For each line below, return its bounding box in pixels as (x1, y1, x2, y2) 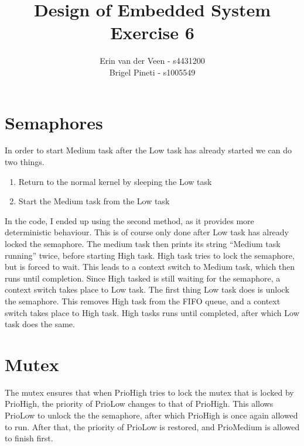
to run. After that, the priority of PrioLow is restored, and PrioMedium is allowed (5, 420, 300, 433)
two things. (5, 156, 45, 168)
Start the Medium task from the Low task (18, 195, 170, 207)
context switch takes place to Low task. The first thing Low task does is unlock (5, 283, 289, 296)
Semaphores (5, 110, 103, 134)
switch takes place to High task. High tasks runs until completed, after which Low (5, 306, 299, 318)
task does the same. (5, 318, 75, 330)
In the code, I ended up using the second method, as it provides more (5, 214, 254, 227)
